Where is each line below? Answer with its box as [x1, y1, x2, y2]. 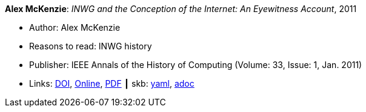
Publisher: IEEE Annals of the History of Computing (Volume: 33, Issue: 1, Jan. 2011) [29, 60, 362, 70]
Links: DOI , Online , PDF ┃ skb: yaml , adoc [29, 78, 195, 89]
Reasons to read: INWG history [29, 41, 152, 51]
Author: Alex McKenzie [29, 22, 121, 33]
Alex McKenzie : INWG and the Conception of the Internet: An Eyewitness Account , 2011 [5, 4, 357, 14]
